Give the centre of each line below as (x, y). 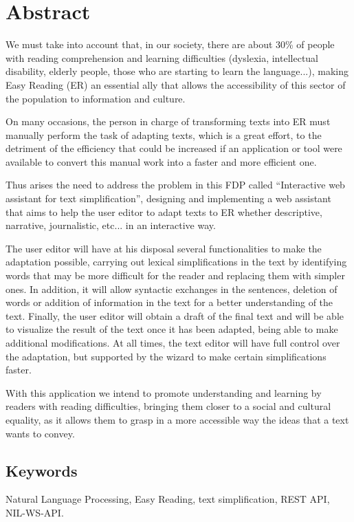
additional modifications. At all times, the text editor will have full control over (173, 342)
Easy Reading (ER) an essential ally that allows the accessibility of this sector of (176, 84)
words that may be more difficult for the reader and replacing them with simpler (175, 275)
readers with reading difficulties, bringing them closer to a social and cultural (168, 406)
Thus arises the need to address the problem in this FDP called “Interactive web (175, 185)
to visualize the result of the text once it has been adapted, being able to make (172, 329)
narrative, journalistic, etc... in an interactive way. (111, 225)
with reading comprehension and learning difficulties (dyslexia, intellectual (162, 57)
